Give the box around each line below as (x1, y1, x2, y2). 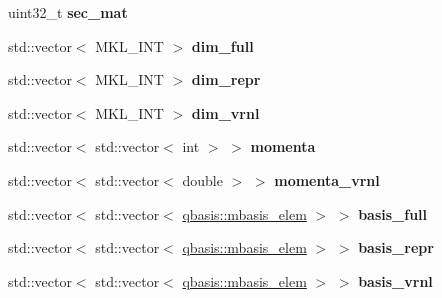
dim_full (191, 35, 254, 56)
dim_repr (191, 69, 261, 90)
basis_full (358, 203, 428, 224)
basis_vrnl (358, 270, 433, 291)
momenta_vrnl (274, 169, 380, 190)
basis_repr (358, 237, 434, 258)
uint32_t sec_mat (8, 2, 128, 22)
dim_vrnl (191, 102, 260, 123)
